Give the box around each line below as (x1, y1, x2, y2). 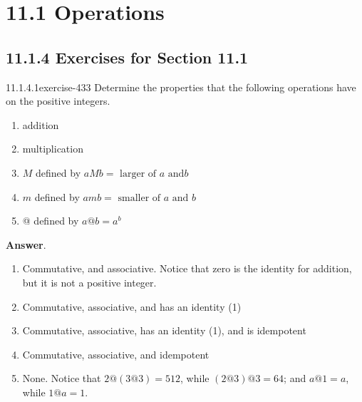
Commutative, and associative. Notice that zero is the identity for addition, (22, 261, 352, 276)
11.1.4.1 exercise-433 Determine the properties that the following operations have (6, 79, 356, 94)
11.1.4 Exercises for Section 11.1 (6, 46, 249, 68)
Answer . (6, 237, 46, 252)
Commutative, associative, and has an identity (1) (22, 299, 242, 314)
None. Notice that (22, 371, 101, 386)
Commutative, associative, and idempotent (22, 346, 210, 361)
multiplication (22, 141, 83, 156)
